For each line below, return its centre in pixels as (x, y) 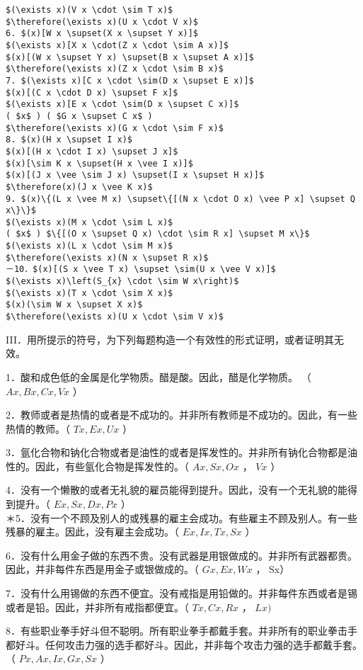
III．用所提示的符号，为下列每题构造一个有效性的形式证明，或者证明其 (170, 339)
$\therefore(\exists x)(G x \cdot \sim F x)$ (115, 128)
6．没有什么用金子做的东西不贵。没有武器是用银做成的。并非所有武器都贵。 (181, 555)
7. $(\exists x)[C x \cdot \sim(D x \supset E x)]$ (130, 80)
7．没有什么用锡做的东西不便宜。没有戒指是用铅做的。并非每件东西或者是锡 (181, 593)
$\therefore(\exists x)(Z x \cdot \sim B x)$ (115, 69)
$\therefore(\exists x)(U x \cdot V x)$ (102, 22)
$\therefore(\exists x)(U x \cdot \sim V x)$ (115, 317)
